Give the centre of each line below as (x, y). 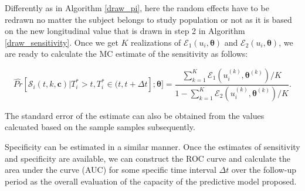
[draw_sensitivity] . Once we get (62, 42)
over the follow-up (264, 170)
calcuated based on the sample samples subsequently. (100, 127)
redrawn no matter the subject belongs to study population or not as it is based (148, 19)
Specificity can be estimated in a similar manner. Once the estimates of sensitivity (152, 147)
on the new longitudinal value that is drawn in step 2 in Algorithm (125, 31)
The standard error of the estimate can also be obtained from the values (135, 115)
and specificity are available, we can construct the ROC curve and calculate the (148, 158)
